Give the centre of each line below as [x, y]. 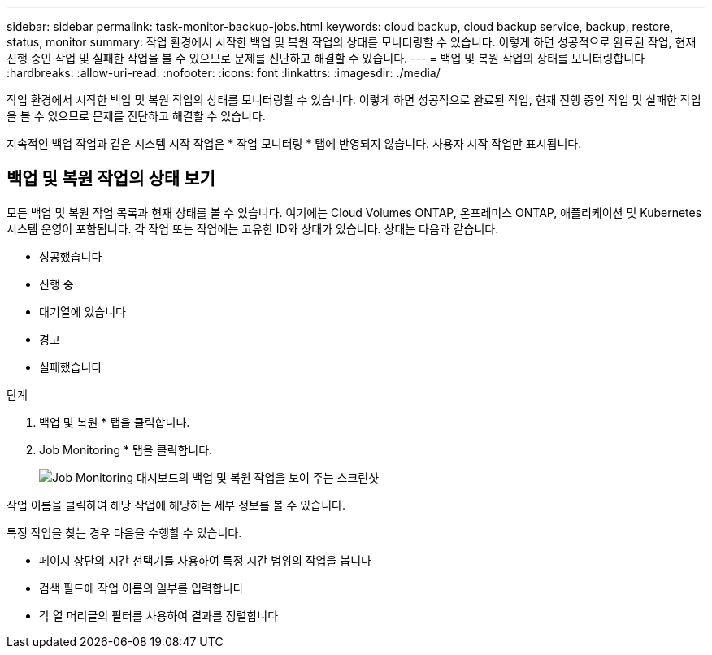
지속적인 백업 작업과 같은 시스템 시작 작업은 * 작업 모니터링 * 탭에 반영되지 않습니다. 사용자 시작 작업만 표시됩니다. [294, 143]
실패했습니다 [71, 367]
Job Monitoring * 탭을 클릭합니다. [126, 449]
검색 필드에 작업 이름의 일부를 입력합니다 [141, 588]
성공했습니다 [71, 256]
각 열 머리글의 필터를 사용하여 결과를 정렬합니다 [159, 615]
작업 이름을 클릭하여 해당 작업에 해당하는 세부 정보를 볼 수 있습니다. [176, 505]
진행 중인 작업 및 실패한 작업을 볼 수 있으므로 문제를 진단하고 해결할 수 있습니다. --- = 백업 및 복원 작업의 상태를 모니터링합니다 [326, 58]
